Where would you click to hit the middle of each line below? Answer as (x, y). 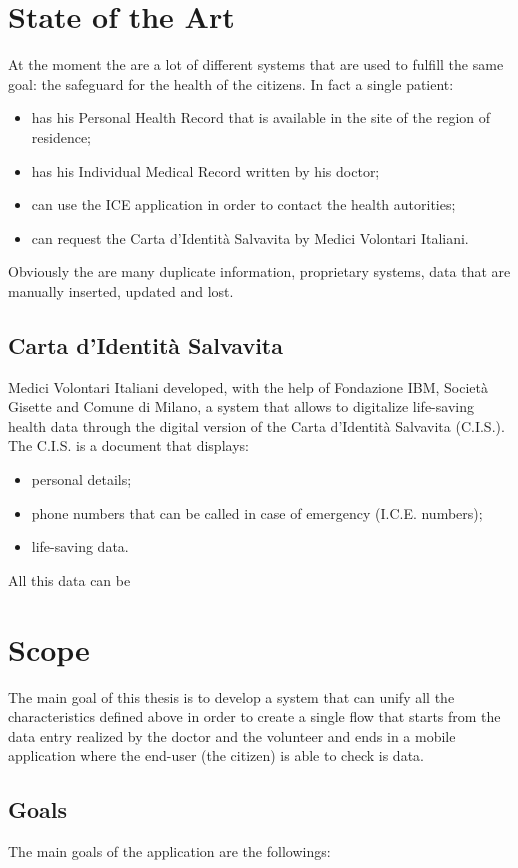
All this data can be (69, 579)
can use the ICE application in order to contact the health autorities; (243, 204)
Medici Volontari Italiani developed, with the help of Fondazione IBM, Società (248, 386)
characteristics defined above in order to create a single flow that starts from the (254, 716)
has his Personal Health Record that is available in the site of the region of (261, 117)
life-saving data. (80, 546)
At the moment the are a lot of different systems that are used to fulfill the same (256, 64)
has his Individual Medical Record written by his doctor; (205, 170)
